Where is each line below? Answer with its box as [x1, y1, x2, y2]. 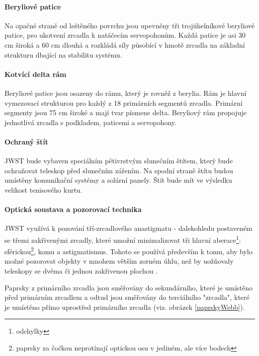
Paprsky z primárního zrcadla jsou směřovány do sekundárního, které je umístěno [4, 282, 253, 292]
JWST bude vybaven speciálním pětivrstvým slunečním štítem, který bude [4, 155, 233, 166]
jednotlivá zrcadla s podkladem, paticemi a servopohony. [4, 117, 176, 127]
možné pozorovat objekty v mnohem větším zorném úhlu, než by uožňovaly [4, 256, 234, 266]
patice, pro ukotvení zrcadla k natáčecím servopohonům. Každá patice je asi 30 [4, 30, 246, 40]
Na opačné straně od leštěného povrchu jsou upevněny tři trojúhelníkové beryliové [4, 20, 255, 30]
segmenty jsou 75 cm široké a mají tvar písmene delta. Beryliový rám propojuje [4, 107, 247, 118]
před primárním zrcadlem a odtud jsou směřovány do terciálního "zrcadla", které [4, 292, 250, 302]
